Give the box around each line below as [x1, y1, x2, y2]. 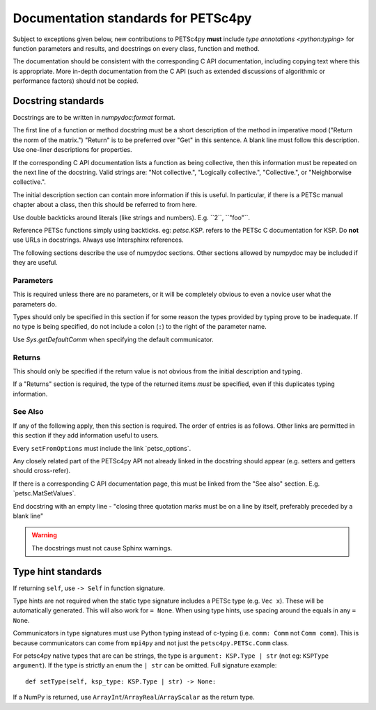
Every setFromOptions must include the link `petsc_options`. [13, 444, 191, 452]
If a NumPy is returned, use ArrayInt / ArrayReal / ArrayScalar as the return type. [13, 693, 255, 702]
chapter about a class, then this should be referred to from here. [13, 201, 198, 209]
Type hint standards [13, 565, 102, 578]
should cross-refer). [13, 467, 71, 475]
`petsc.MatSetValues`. [13, 489, 77, 497]
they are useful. [13, 258, 58, 267]
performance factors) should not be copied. [13, 77, 139, 85]
